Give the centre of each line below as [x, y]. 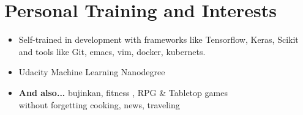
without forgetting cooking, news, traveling [99, 104]
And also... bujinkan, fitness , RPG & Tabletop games [123, 92]
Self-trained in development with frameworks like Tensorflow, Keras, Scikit [159, 39]
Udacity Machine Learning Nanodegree [92, 72]
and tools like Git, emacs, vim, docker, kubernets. [112, 51]
